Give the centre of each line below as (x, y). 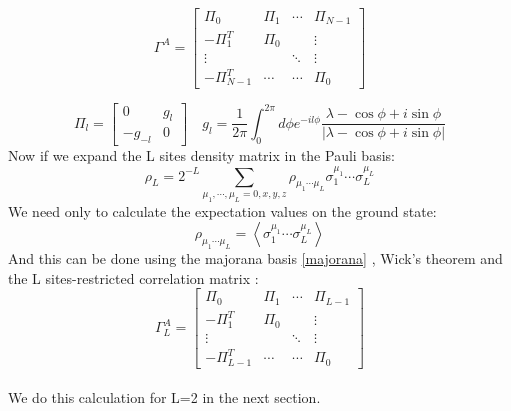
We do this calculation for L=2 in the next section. (164, 397)
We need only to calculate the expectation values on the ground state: (222, 210)
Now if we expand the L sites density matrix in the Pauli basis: (201, 155)
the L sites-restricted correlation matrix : (133, 277)
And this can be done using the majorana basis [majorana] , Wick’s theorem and (255, 258)
